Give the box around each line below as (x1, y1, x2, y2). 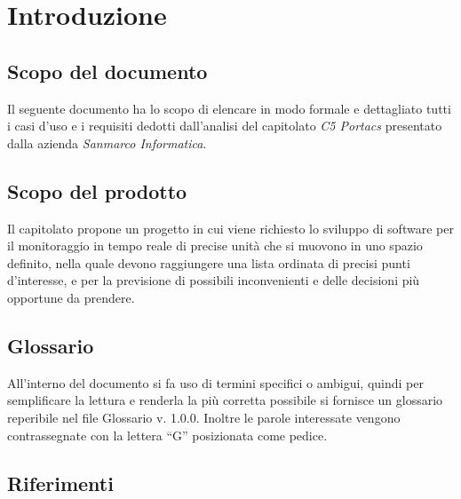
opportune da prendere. (7, 288, 135, 306)
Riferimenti (7, 469, 114, 496)
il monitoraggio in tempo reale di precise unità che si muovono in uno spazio (7, 236, 423, 255)
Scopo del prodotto (7, 177, 187, 204)
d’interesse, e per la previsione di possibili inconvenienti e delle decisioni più (7, 271, 420, 289)
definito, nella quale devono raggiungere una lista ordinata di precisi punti (7, 253, 410, 272)
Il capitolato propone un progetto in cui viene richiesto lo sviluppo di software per (7, 218, 454, 237)
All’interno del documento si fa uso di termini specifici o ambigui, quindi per (7, 373, 424, 392)
